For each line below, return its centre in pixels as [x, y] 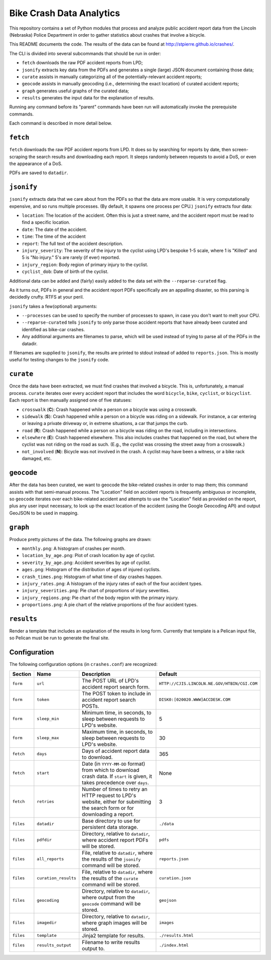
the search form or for [108, 808]
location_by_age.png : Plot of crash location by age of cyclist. [89, 556]
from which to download [111, 770]
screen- [240, 150]
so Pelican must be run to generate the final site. [59, 638]
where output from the [108, 897]
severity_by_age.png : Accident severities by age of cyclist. [86, 563]
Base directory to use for [111, 820]
